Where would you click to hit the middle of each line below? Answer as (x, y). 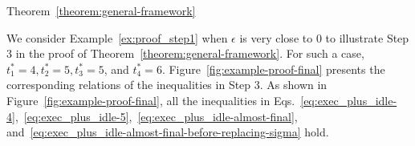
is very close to (276, 37)
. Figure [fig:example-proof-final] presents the (273, 69)
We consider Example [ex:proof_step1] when (117, 37)
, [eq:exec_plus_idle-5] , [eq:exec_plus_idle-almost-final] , (156, 116)
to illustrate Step (367, 37)
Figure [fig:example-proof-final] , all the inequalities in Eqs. (151, 100)
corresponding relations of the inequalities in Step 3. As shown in (167, 85)
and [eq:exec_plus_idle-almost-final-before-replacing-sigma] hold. (168, 132)
